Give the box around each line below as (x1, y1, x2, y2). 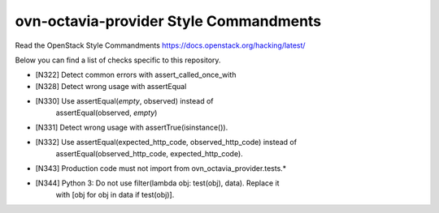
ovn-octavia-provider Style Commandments (15, 12, 322, 30)
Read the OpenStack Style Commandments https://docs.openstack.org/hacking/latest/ (15, 40, 306, 50)
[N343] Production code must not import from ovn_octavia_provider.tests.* (35, 164, 287, 173)
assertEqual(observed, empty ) (55, 108, 158, 117)
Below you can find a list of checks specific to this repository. (15, 55, 221, 65)
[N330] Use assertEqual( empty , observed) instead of (35, 96, 214, 106)
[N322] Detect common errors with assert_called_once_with (35, 70, 237, 80)
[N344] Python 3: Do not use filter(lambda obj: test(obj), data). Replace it (35, 178, 280, 188)
